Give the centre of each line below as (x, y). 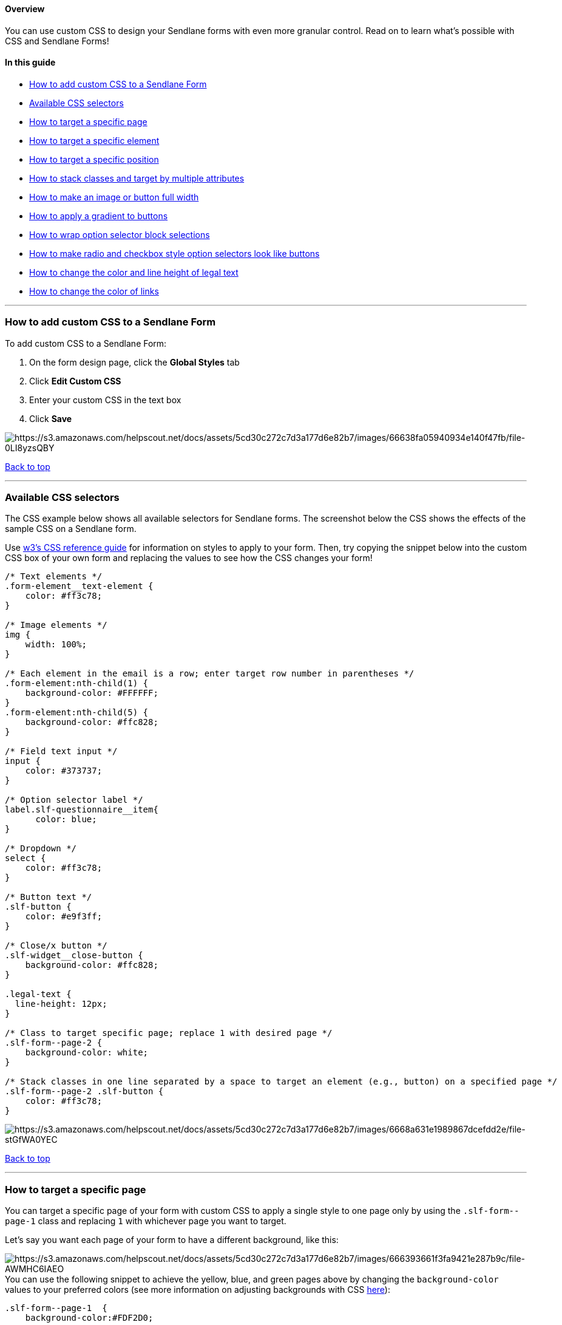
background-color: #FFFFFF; (92, 693)
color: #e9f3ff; (64, 917)
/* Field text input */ (61, 751)
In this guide (30, 63)
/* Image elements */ (56, 625)
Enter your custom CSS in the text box (105, 400)
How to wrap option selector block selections (120, 234)
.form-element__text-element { (79, 586)
